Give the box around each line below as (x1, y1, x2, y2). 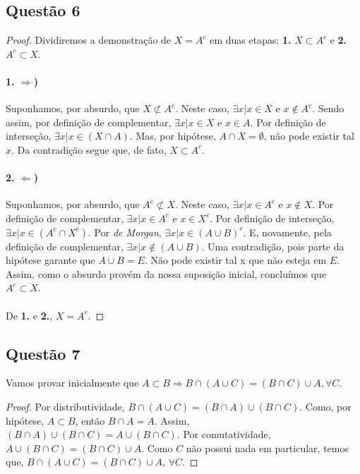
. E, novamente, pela (243, 224, 332, 239)
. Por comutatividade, (176, 427, 271, 442)
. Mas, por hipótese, (129, 128, 216, 143)
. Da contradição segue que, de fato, (11, 142, 167, 157)
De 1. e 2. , (6, 308, 53, 322)
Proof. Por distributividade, (6, 399, 125, 413)
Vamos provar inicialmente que (6, 375, 139, 390)
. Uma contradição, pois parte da (201, 238, 344, 253)
